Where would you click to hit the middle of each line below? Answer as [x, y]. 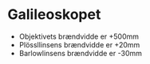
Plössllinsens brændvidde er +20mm [79, 44]
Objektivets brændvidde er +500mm [79, 36]
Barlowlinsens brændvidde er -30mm [81, 53]
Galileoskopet [54, 15]
